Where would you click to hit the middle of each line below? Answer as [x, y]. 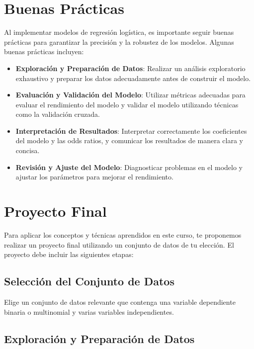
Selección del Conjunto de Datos [89, 281]
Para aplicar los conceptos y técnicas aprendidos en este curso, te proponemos [123, 234]
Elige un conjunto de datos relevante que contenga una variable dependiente [120, 302]
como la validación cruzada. [58, 114]
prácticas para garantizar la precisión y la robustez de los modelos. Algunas [119, 42]
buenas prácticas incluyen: [44, 51]
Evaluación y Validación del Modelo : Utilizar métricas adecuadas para [130, 95]
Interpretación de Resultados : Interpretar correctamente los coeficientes [131, 131]
